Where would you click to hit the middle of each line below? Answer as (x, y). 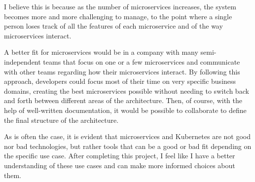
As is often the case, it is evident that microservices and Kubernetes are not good (127, 136)
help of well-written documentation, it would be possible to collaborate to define (125, 110)
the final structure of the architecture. (61, 120)
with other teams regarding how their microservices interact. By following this (122, 71)
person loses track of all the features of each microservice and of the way (113, 26)
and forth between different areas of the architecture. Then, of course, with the (123, 100)
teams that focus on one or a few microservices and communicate (142, 61)
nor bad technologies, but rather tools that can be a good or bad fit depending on (128, 146)
